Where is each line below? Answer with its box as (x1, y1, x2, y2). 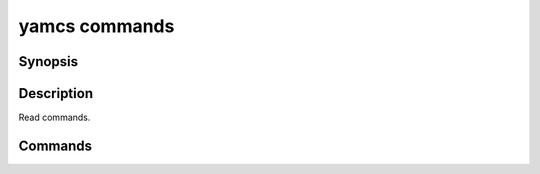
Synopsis (18, 53, 79, 70)
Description (18, 85, 94, 102)
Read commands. (18, 111, 91, 124)
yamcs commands (18, 15, 175, 37)
